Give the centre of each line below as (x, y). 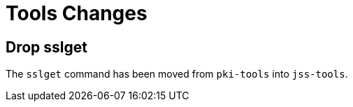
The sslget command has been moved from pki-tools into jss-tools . (177, 74)
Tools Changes (77, 13)
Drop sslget (46, 47)
